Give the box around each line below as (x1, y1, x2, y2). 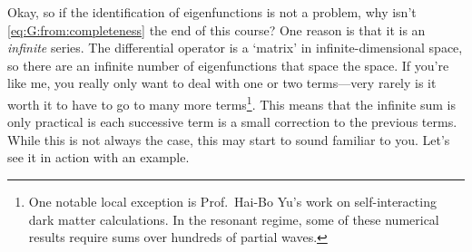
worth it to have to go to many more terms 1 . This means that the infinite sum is (7, 92, 456, 113)
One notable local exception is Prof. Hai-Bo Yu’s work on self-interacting (28, 192, 437, 210)
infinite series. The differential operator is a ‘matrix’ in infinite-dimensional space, (7, 38, 463, 57)
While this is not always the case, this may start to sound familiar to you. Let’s (7, 130, 450, 149)
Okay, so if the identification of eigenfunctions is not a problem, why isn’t (7, 3, 417, 21)
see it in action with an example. (7, 148, 190, 167)
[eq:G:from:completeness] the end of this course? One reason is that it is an (7, 20, 426, 39)
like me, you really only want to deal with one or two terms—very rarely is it (7, 73, 437, 92)
